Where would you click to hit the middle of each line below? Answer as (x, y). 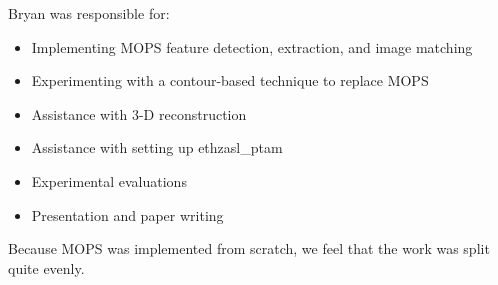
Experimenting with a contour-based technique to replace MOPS (230, 80)
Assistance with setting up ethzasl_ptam (157, 147)
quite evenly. (46, 267)
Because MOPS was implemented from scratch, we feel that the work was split (249, 248)
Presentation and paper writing (127, 214)
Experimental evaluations (109, 180)
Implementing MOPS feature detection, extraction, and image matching (252, 46)
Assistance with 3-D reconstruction (139, 113)
